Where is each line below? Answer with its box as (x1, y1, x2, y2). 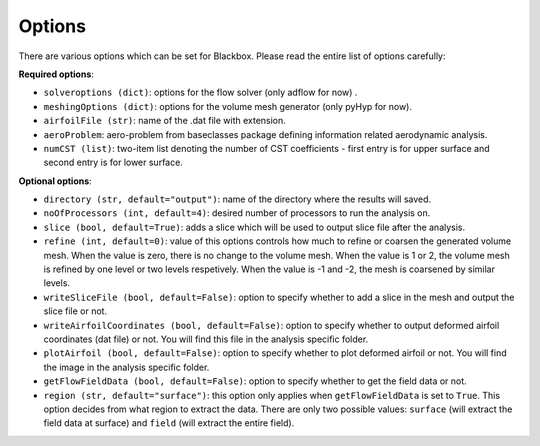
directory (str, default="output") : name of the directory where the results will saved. (43, 193, 432, 205)
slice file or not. (43, 305, 108, 317)
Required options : (18, 68, 95, 80)
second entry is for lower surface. (43, 156, 184, 169)
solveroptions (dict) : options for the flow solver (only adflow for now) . (43, 86, 358, 99)
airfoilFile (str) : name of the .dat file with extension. (43, 115, 287, 127)
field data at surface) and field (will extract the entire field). (43, 417, 295, 429)
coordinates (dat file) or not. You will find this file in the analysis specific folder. (43, 333, 369, 345)
